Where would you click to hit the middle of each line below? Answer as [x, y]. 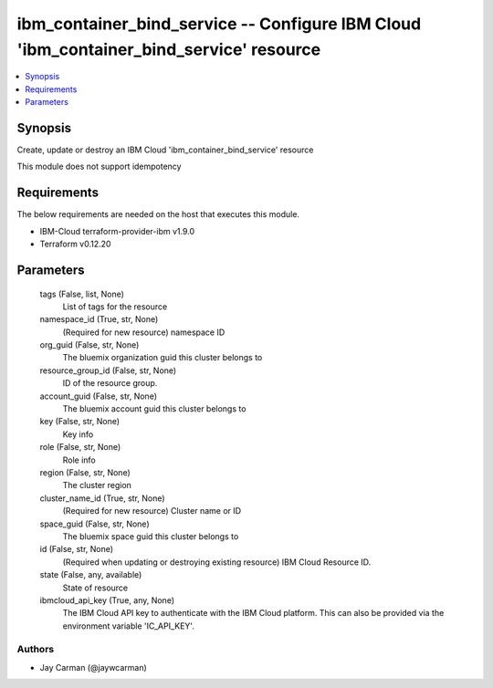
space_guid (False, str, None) [94, 524]
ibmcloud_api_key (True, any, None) [107, 600]
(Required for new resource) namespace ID [144, 332]
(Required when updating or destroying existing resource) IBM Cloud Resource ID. [217, 562]
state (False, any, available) [91, 575]
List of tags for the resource [115, 307]
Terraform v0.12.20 [75, 244]
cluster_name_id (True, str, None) [102, 498]
